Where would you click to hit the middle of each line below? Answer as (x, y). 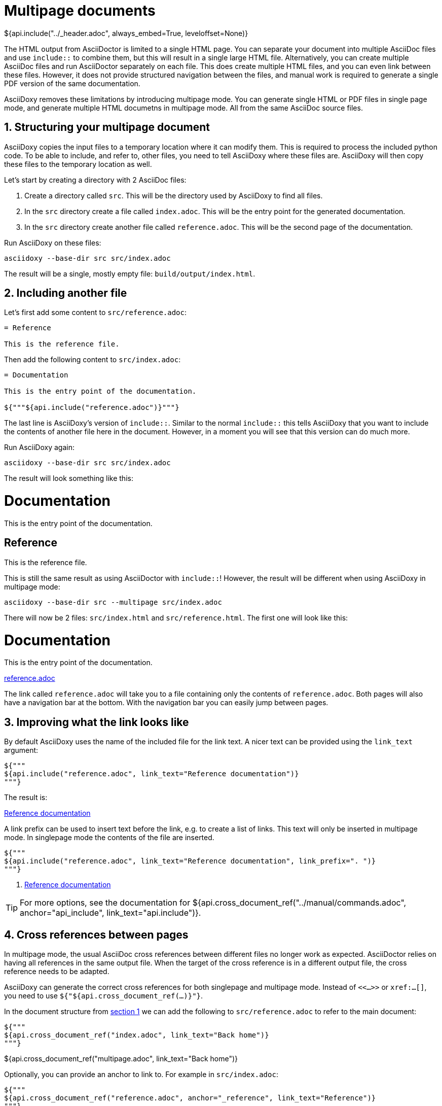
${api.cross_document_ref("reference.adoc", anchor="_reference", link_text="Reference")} (190, 1098)
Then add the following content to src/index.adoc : (93, 360)
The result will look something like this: (69, 478)
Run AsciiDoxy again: (39, 447)
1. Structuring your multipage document (107, 127)
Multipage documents (80, 11)
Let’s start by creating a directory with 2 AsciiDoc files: (95, 180)
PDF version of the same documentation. (72, 83)
